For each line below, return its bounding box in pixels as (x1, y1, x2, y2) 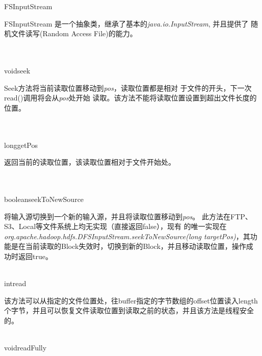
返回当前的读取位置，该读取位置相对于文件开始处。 (4, 157, 175, 167)
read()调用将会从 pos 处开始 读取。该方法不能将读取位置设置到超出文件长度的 (4, 92, 257, 103)
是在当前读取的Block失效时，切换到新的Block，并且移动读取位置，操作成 (11, 241, 253, 251)
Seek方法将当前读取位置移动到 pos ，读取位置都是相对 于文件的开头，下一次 (4, 82, 252, 93)
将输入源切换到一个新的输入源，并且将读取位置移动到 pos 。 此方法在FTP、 (4, 211, 252, 221)
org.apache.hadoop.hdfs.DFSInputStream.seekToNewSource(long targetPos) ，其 (4, 231, 250, 241)
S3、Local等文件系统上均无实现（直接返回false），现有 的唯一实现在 (4, 221, 227, 232)
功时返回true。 (4, 250, 53, 261)
